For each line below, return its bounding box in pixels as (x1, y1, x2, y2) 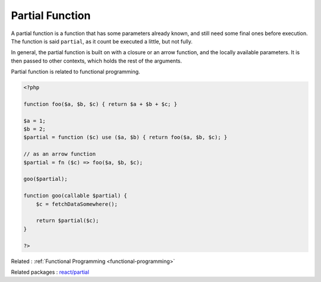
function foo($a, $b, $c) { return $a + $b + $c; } (23, 101, 178, 107)
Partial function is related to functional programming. (11, 68, 140, 76)
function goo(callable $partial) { (23, 192, 127, 199)
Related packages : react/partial (11, 268, 89, 275)
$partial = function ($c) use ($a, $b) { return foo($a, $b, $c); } (23, 134, 228, 141)
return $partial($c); (36, 217, 99, 224)
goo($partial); (23, 176, 68, 183)
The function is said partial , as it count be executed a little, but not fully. (11, 37, 193, 45)
